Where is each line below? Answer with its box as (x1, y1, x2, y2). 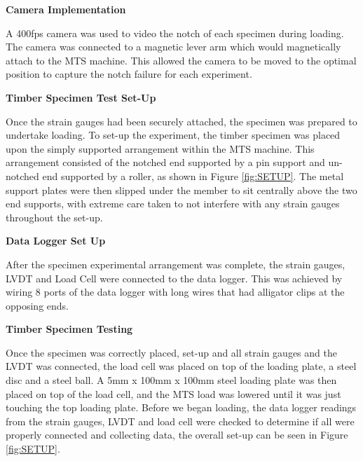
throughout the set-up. (6, 209, 103, 224)
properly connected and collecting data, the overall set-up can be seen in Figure (6, 427, 348, 442)
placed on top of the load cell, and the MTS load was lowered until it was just (6, 386, 341, 401)
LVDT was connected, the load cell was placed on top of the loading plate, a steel (6, 359, 357, 373)
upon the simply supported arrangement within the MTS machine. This (6, 141, 315, 156)
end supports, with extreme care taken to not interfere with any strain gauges (6, 196, 340, 211)
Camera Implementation (6, 2, 126, 16)
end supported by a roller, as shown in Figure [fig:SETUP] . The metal (42, 168, 344, 183)
